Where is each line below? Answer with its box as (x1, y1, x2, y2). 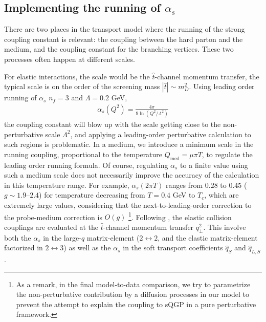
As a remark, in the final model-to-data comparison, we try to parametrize (16, 278, 251, 289)
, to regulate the (202, 148, 253, 159)
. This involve (203, 221, 246, 232)
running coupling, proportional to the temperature (4, 148, 163, 159)
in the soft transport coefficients (123, 242, 223, 253)
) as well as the (63, 242, 111, 253)
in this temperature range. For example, (4, 179, 129, 190)
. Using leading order (189, 81, 255, 92)
